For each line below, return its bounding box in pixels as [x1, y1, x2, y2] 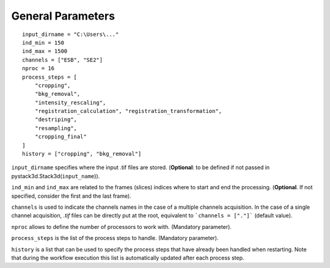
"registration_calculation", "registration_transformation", [34, 107, 222, 115]
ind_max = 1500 [22, 48, 68, 55]
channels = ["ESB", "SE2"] [22, 56, 103, 63]
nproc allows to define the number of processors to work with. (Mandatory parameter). [11, 223, 232, 230]
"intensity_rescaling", [34, 99, 106, 106]
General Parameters [11, 9, 116, 23]
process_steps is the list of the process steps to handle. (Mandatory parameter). [11, 234, 219, 242]
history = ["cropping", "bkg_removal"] [22, 150, 142, 158]
